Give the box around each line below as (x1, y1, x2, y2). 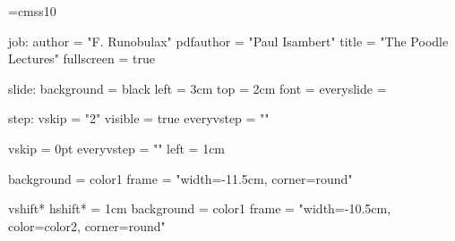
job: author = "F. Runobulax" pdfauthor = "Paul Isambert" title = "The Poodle (8, 31, 449, 50)
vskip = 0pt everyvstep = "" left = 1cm (8, 138, 226, 157)
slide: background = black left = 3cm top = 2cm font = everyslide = (8, 79, 387, 97)
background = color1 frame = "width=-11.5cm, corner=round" (8, 169, 353, 187)
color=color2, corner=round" (8, 216, 166, 235)
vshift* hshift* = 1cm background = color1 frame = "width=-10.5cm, (8, 199, 391, 218)
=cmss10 (8, 2, 56, 20)
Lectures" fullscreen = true (8, 49, 155, 68)
